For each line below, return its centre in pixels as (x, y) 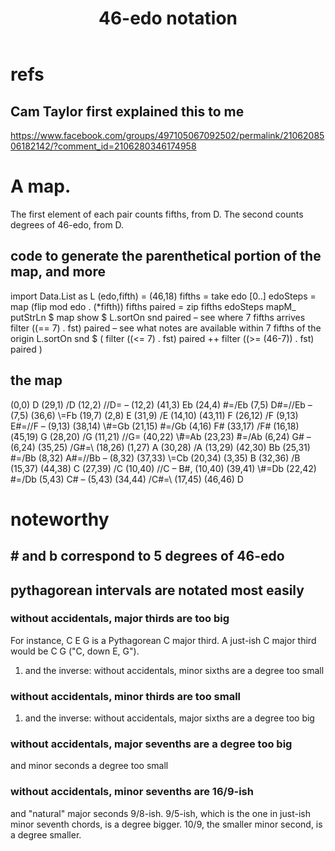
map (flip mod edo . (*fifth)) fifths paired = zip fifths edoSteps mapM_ (153, 306)
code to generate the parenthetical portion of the (166, 256)
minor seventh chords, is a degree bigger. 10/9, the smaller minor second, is (166, 824)
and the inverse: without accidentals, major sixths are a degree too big (169, 718)
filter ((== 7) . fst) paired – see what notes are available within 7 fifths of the (166, 328)
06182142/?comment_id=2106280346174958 (103, 146)
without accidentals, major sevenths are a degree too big (151, 744)
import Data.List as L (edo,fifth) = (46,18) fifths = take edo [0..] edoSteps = (163, 296)
